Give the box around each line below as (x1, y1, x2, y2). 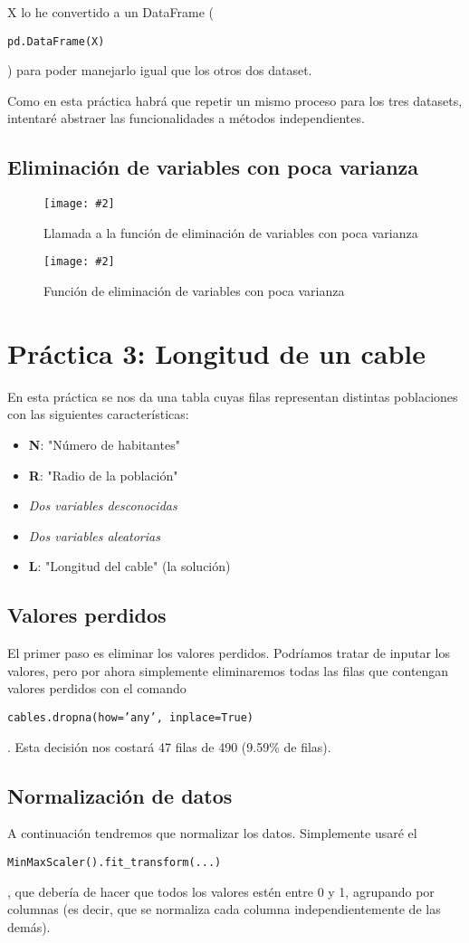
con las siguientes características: (7, 405, 189, 424)
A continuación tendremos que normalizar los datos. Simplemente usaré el (7, 824, 417, 843)
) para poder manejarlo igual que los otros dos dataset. (7, 61, 312, 80)
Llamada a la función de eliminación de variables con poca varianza (43, 223, 418, 242)
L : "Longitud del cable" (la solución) (28, 557, 231, 576)
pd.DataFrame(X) (7, 34, 105, 48)
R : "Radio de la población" (28, 465, 178, 484)
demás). (7, 917, 51, 936)
